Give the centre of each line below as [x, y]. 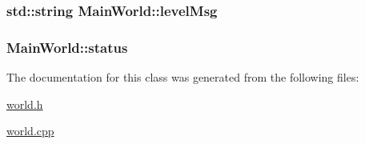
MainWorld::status [67, 47]
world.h [25, 104]
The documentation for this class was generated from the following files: [183, 77]
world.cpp [30, 131]
